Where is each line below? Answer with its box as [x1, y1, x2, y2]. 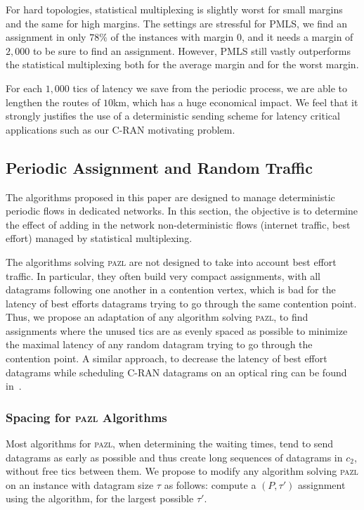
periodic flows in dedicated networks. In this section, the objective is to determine [6, 203, 358, 218]
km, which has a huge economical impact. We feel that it [112, 94, 358, 109]
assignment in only [6, 30, 86, 44]
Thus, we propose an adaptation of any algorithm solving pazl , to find [6, 310, 308, 324]
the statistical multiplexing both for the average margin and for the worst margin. [6, 57, 359, 72]
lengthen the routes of [6, 94, 100, 109]
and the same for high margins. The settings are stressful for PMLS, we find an [6, 15, 348, 30]
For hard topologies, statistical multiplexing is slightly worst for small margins [6, 2, 343, 16]
